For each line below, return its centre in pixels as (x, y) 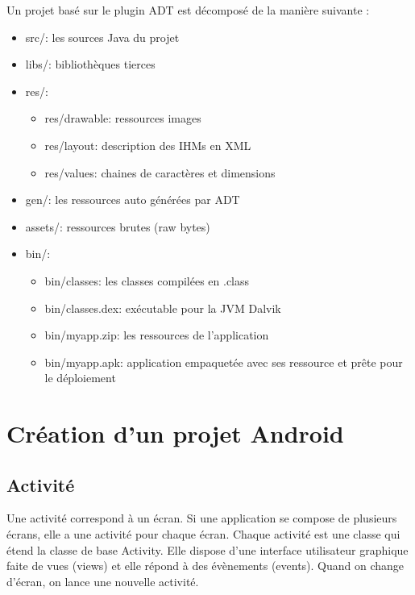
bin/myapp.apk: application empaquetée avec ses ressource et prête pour (224, 362)
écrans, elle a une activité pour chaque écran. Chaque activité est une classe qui (203, 534)
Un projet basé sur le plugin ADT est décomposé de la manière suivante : (188, 10)
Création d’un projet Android (175, 433)
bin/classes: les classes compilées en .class (147, 280)
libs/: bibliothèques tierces (90, 64)
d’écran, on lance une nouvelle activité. (103, 581)
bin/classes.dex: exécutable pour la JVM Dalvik (163, 308)
